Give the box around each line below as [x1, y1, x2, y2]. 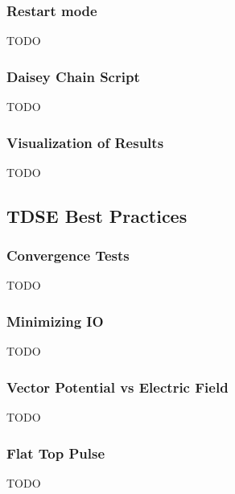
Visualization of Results [6, 132, 164, 152]
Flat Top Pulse [6, 443, 105, 463]
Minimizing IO [6, 311, 104, 331]
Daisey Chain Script [6, 66, 140, 86]
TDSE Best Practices [6, 203, 188, 228]
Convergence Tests [6, 245, 130, 266]
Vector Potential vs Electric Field [6, 377, 229, 397]
